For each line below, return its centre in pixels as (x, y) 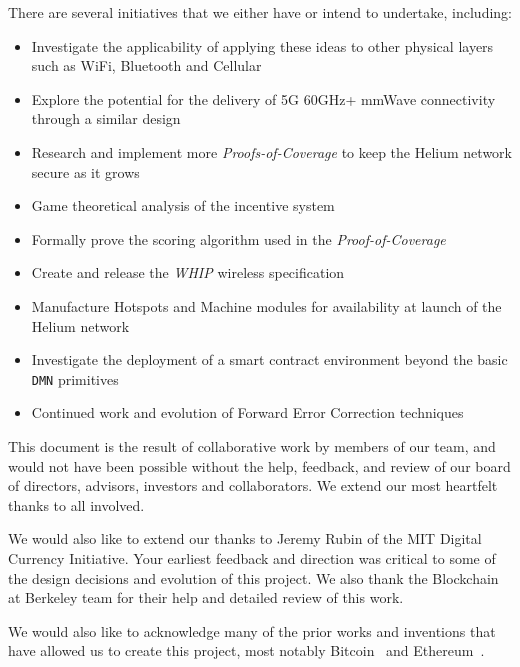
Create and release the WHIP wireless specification (188, 272)
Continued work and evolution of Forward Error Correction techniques (247, 412)
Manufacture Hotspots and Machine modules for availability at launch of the (266, 305)
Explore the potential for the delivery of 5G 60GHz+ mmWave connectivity (263, 98)
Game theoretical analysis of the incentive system (183, 205)
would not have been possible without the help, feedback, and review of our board (259, 465)
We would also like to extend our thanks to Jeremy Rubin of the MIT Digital (245, 538)
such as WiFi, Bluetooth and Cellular (146, 65)
